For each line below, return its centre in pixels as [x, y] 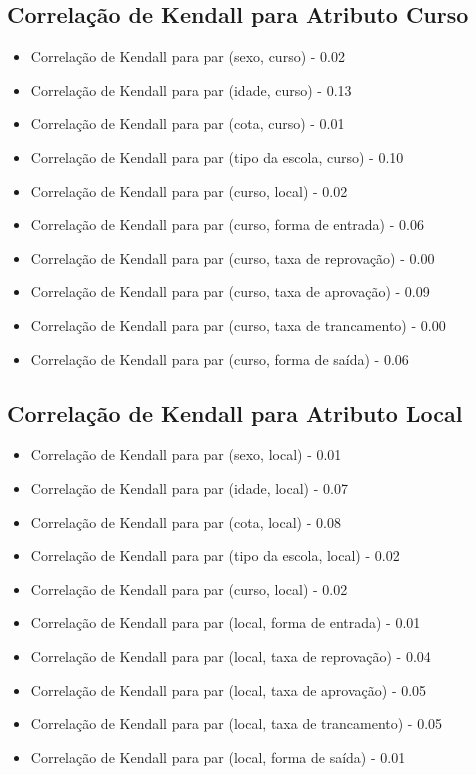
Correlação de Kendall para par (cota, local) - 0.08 [185, 521]
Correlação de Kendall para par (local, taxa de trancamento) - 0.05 [236, 723]
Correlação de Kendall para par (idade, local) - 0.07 [189, 487]
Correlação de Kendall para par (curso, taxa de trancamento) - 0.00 [238, 324]
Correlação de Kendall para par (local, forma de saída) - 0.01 [218, 756]
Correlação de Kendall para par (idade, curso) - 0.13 [191, 89]
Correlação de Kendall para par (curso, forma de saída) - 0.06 [219, 358]
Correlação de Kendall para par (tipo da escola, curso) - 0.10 [217, 156]
